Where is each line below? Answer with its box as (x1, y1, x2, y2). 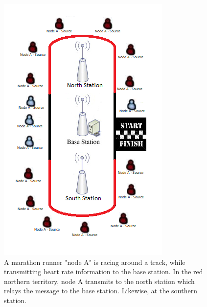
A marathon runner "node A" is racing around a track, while (4, 257, 185, 267)
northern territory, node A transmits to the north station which (4, 276, 195, 286)
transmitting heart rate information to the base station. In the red (4, 266, 203, 277)
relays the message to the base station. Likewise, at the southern (4, 285, 198, 296)
